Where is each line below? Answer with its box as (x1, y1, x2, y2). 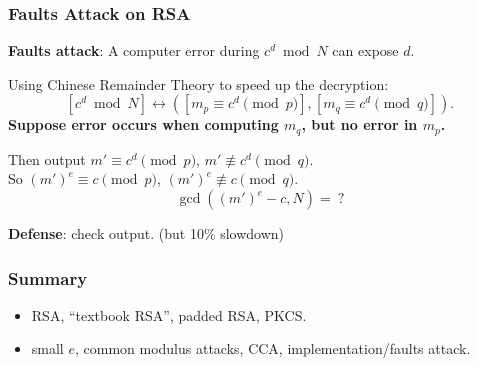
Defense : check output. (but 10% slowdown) (8, 223, 285, 244)
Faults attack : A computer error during (8, 40, 260, 61)
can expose (332, 40, 399, 61)
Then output (8, 148, 86, 169)
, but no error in (301, 114, 418, 135)
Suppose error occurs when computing (8, 114, 279, 135)
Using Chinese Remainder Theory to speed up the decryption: (8, 73, 389, 94)
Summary (8, 265, 88, 290)
